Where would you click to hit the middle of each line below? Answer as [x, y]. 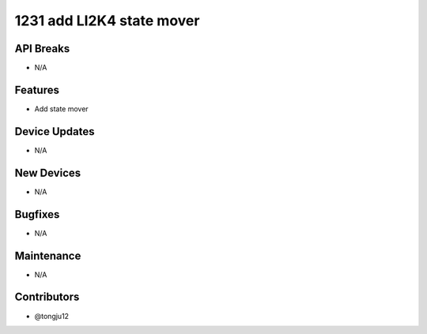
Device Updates [55, 131]
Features [37, 90]
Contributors [47, 297]
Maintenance [48, 255]
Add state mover [61, 109]
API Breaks [42, 49]
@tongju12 [52, 316]
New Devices [48, 173]
